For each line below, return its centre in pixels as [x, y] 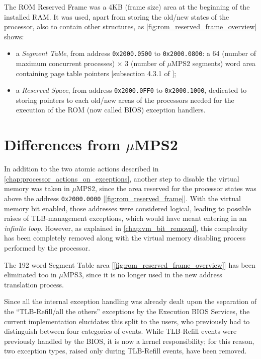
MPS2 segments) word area [213, 63]
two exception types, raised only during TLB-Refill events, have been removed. [125, 351]
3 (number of [145, 63]
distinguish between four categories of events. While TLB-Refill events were [120, 331]
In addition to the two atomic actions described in [81, 169]
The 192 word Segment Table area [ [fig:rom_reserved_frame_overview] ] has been [130, 264]
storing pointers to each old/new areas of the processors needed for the [125, 100]
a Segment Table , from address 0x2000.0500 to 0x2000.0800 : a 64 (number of [136, 53]
